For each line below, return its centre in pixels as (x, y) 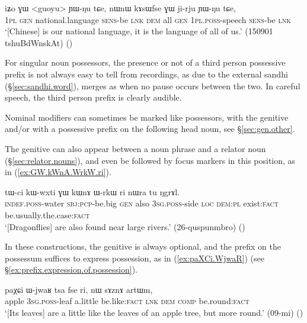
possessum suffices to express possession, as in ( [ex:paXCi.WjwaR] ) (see (135, 258)
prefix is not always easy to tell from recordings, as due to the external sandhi (146, 74)
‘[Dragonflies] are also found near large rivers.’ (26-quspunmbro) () (125, 226)
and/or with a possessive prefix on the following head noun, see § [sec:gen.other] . (150, 129)
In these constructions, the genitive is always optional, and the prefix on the (143, 246)
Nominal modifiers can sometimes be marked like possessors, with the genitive (147, 117)
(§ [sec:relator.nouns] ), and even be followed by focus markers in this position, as (150, 160)
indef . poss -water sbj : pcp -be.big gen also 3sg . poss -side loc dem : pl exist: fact (142, 203)
